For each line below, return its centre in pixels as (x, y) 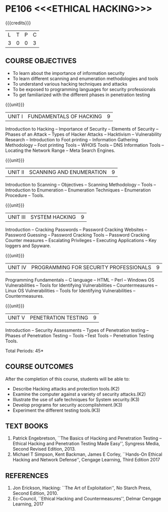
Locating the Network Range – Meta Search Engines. (60, 150)
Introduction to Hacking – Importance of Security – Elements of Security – (82, 129)
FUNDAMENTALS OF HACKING (65, 116)
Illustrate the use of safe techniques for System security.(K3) (76, 399)
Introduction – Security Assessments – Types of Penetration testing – (77, 330)
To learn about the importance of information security (69, 73)
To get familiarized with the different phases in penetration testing (81, 95)
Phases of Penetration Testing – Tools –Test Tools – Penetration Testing (80, 335)
